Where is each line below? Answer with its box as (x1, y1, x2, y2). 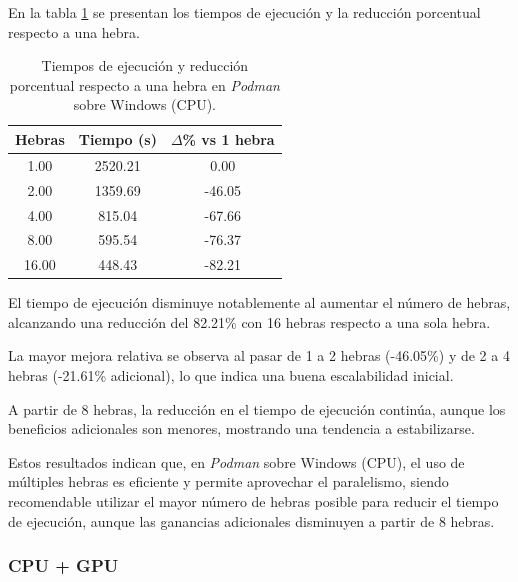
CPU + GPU (8, 553, 119, 578)
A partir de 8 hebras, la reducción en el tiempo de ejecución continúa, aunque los (8, 398, 506, 419)
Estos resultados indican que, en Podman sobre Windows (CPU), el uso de (8, 451, 465, 472)
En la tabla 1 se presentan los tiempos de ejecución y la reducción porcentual (8, 2, 481, 22)
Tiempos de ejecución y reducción (41, 55, 249, 76)
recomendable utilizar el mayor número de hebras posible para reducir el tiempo (8, 491, 499, 512)
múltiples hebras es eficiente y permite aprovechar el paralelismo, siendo (8, 471, 449, 492)
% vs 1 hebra (182, 128, 275, 149)
